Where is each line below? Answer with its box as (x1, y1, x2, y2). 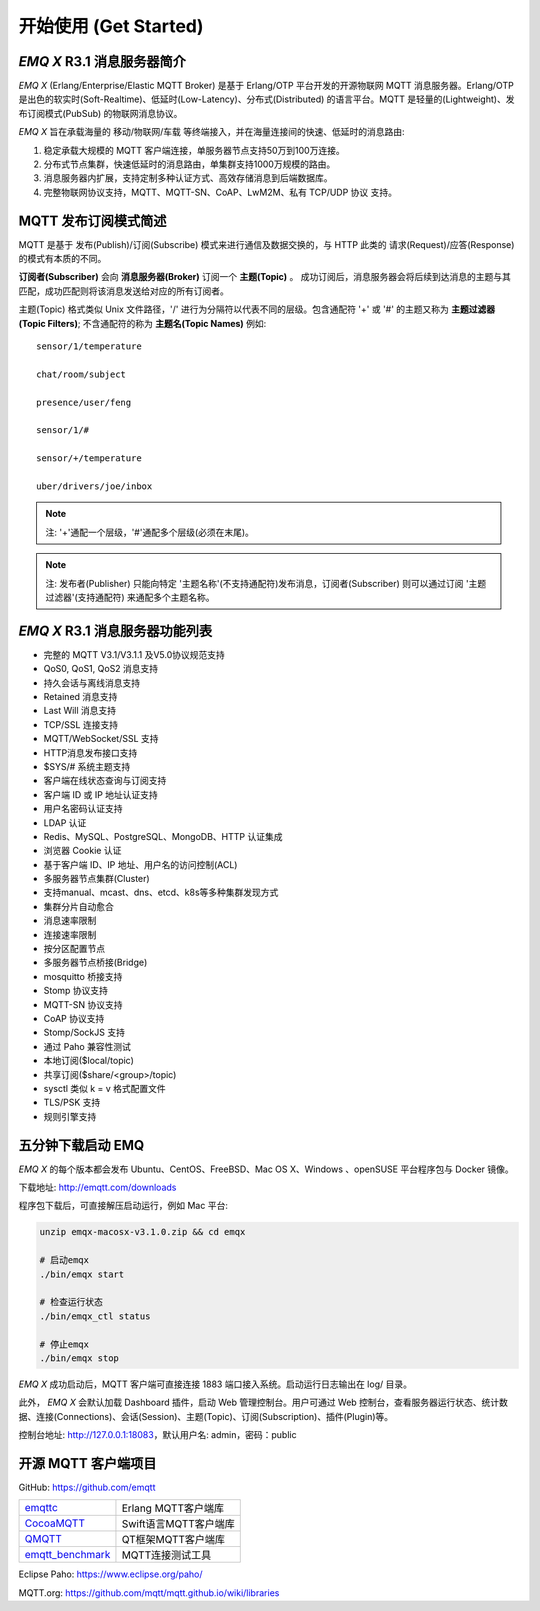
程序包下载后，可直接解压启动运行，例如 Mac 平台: (18, 1200, 229, 1212)
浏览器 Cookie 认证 (43, 845, 122, 857)
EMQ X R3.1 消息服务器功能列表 (18, 622, 213, 639)
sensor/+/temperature (36, 453, 142, 464)
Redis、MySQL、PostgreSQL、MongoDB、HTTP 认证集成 (43, 830, 283, 842)
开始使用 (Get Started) (18, 15, 204, 37)
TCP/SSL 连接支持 (43, 718, 119, 730)
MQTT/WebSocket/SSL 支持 (43, 733, 159, 745)
